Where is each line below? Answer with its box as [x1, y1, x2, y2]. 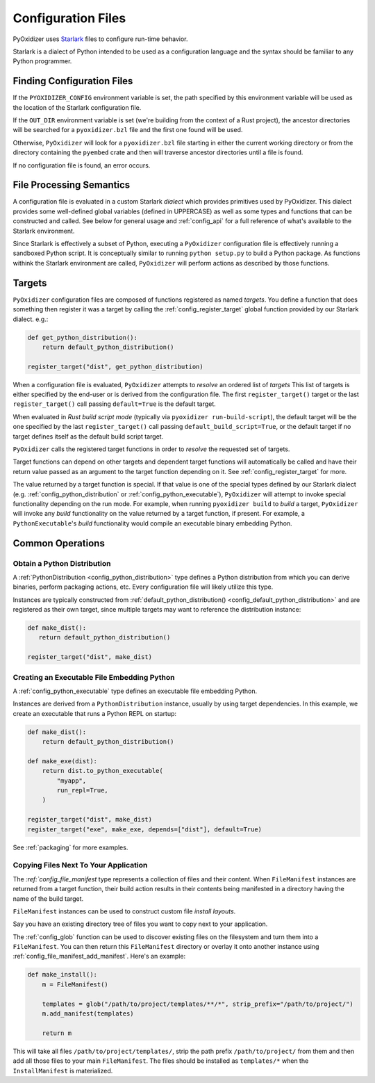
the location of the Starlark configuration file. [12, 103, 142, 111]
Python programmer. [12, 57, 72, 65]
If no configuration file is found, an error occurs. [12, 161, 151, 170]
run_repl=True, [56, 786, 109, 795]
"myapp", [56, 776, 87, 785]
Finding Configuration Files [12, 75, 133, 87]
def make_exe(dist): [27, 757, 97, 765]
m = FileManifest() [42, 980, 109, 988]
